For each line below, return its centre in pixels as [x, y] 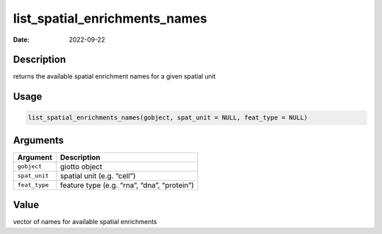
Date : [21, 40]
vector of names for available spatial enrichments [85, 222]
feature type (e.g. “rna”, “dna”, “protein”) [127, 185]
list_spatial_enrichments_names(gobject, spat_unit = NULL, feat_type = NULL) [168, 118]
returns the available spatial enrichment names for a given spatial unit [114, 76]
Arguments [39, 140]
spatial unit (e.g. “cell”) [98, 175]
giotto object [81, 166]
